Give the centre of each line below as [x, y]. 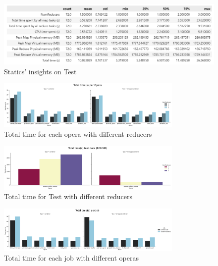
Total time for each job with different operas [72, 258]
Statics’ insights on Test [40, 71]
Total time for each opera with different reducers [78, 134]
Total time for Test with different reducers [68, 196]
